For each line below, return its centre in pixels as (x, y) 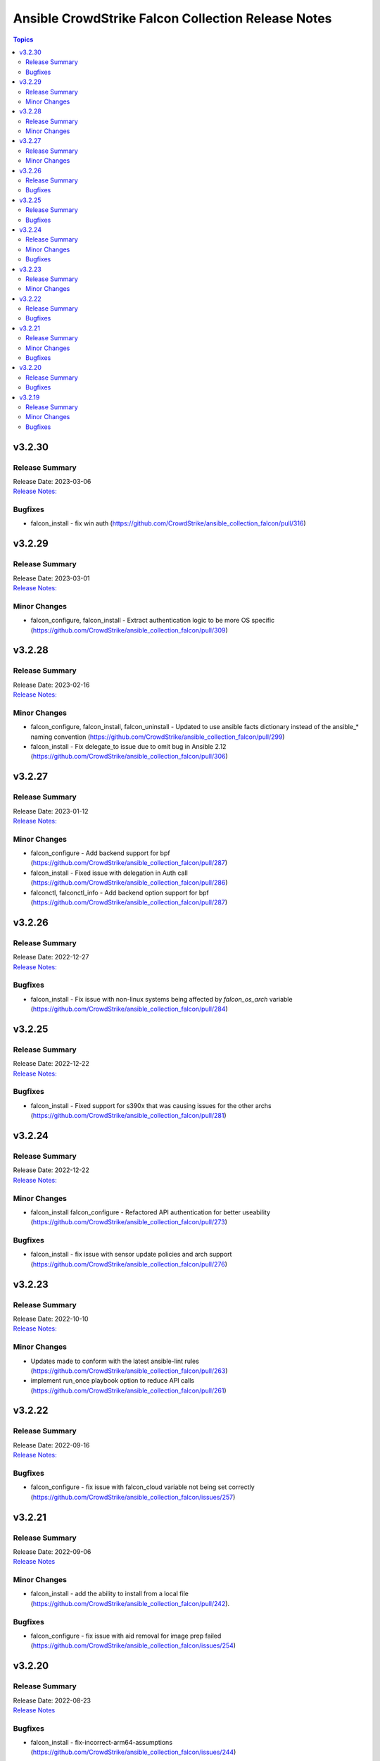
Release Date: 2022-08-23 (52, 1700)
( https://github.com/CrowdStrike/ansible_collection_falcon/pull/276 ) (129, 1264)
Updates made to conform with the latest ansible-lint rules (115, 1361)
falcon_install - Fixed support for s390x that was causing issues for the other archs (151, 1105)
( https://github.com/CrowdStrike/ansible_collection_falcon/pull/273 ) (129, 1222)
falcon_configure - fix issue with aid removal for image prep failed (126, 1636)
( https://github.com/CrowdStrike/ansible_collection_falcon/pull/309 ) (129, 630)
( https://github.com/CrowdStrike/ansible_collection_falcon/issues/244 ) (133, 1752)
